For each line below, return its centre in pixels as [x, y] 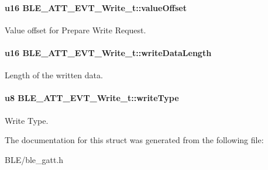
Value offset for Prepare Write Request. [75, 30]
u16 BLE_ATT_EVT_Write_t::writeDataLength [108, 52]
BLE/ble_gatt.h [34, 159]
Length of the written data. [54, 75]
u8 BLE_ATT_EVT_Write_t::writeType [92, 98]
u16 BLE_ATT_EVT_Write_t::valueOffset [96, 7]
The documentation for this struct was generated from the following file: [134, 140]
